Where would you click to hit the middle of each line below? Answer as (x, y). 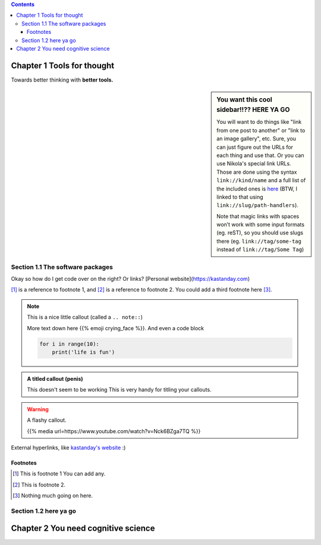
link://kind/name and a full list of (261, 180)
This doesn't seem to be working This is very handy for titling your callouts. (119, 390)
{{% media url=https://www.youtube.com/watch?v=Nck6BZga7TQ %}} (114, 431)
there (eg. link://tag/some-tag (259, 241)
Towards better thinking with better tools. (62, 80)
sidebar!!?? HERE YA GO (253, 110)
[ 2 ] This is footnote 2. (39, 484)
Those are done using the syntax (257, 172)
